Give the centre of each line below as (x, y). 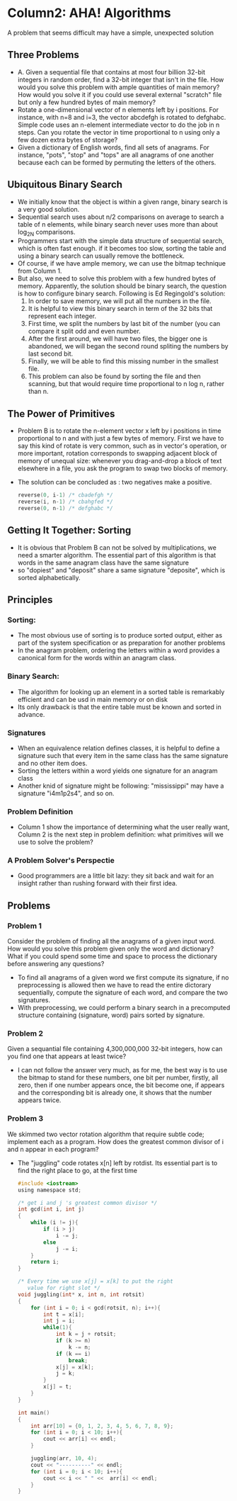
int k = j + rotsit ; (86, 1334)
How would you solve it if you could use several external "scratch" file (120, 94)
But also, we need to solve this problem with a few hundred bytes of (117, 278)
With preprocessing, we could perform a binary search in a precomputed (124, 1008)
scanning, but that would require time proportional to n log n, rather (126, 384)
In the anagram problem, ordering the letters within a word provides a (119, 650)
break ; (78, 1360)
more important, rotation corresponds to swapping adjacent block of (117, 453)
